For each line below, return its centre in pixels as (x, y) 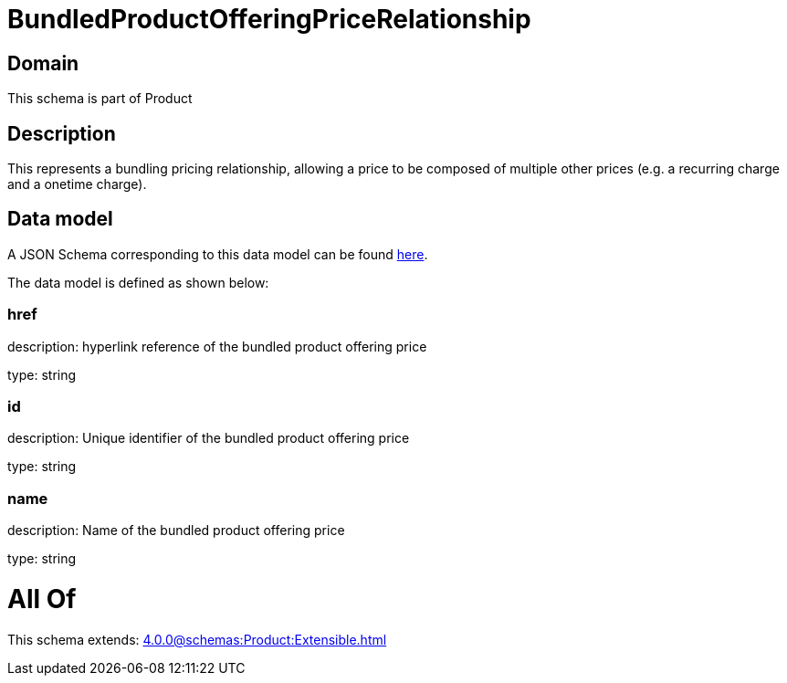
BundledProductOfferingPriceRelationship (269, 19)
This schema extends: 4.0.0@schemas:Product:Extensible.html (197, 639)
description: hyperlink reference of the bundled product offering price (217, 346)
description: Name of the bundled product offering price (176, 531)
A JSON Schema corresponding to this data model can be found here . (218, 254)
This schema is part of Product (100, 99)
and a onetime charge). (77, 184)
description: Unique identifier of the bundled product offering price (209, 438)
